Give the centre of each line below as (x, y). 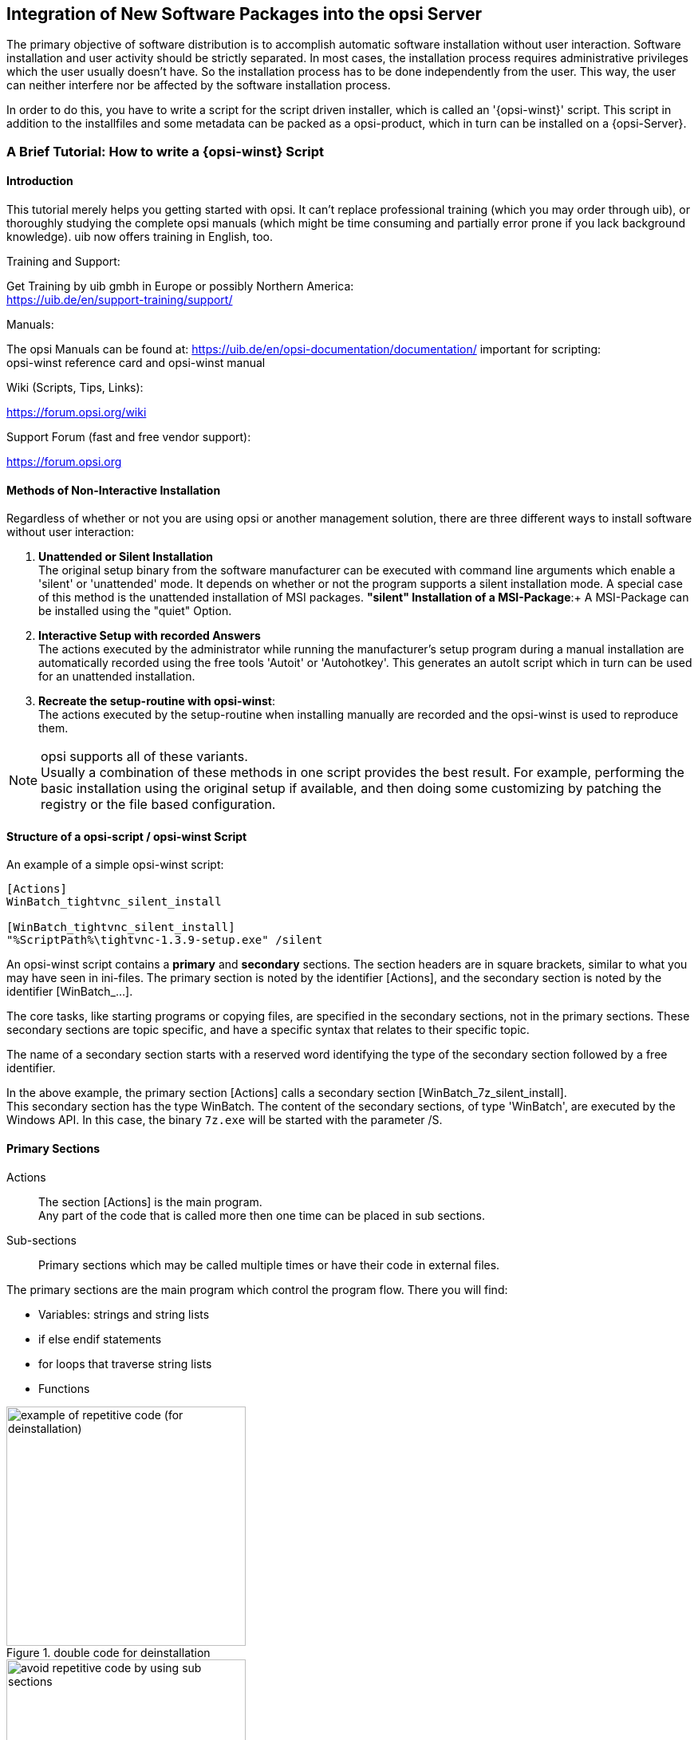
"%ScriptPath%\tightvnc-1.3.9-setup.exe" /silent (165, 940)
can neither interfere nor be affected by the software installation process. (199, 85)
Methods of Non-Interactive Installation (114, 490)
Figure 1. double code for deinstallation (108, 1652)
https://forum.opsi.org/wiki (77, 412)
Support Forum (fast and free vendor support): (129, 437)
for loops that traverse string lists (125, 1363)
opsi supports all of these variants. (144, 757)
